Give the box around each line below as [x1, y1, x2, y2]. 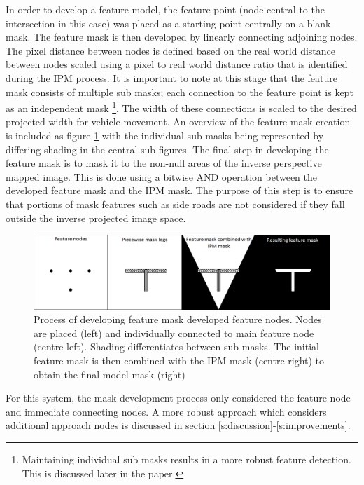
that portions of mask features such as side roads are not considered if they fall [6, 196, 345, 211]
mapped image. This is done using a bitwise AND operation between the [6, 169, 318, 184]
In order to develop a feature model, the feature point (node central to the [6, 2, 325, 16]
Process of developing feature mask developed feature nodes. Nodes [34, 312, 322, 327]
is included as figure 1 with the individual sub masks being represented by [6, 128, 324, 142]
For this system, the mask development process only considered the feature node [6, 390, 351, 405]
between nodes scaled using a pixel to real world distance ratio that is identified [6, 57, 348, 71]
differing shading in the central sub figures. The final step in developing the [6, 142, 329, 156]
